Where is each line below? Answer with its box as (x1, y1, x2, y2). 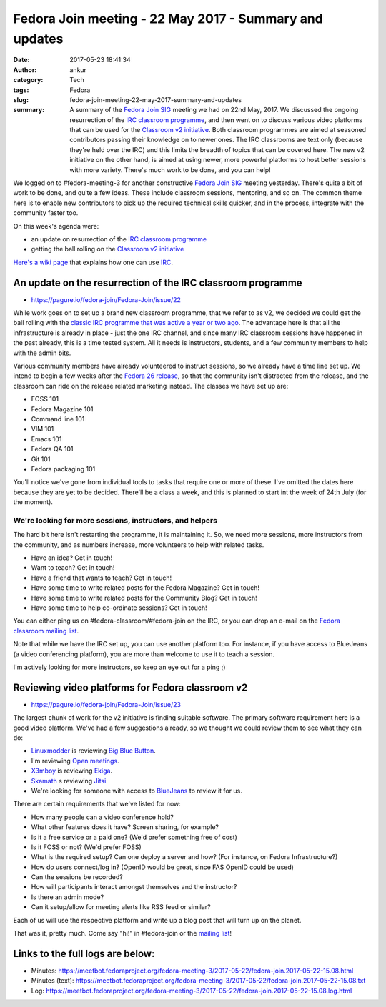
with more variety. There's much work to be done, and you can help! (69, 165, 271, 174)
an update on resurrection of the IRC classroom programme (31, 234, 207, 243)
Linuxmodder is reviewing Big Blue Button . (31, 746, 157, 755)
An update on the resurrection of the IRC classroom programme (13, 276, 303, 289)
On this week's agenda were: (13, 221, 99, 230)
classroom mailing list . (13, 626, 79, 635)
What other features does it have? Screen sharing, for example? (31, 823, 219, 831)
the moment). (13, 498, 54, 506)
